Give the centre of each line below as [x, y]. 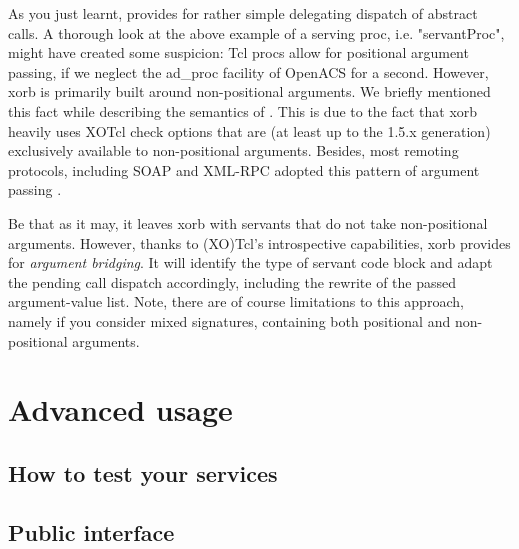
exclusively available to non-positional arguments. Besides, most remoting [233, 150]
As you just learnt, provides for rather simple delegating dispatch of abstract [243, 13]
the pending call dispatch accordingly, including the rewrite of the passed [232, 281]
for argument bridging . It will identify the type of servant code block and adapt [250, 262]
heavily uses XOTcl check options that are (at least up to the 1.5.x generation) [249, 130]
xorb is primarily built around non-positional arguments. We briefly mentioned [249, 91]
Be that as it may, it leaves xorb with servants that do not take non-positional [248, 222]
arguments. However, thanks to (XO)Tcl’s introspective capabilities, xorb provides [259, 242]
